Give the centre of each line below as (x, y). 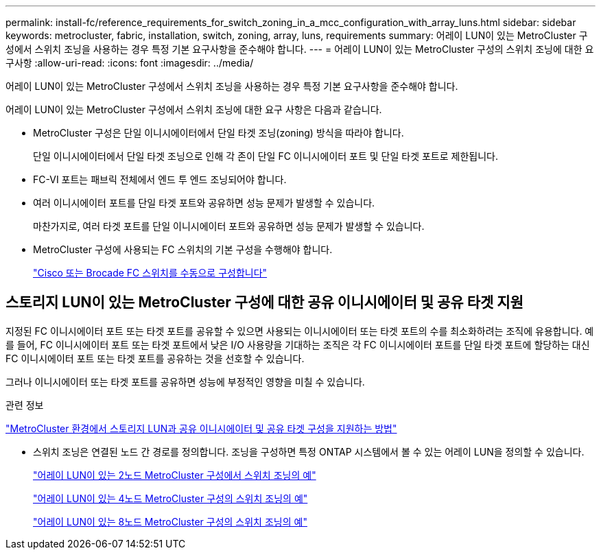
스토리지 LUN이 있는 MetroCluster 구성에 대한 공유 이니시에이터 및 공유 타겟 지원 (264, 303)
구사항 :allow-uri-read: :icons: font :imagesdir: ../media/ (130, 63)
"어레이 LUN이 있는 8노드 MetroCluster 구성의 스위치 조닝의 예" (170, 521)
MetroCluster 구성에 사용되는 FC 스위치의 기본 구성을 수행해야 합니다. (183, 249)
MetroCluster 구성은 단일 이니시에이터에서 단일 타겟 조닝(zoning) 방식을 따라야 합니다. (219, 133)
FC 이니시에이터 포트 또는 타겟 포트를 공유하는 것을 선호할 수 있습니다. (155, 358)
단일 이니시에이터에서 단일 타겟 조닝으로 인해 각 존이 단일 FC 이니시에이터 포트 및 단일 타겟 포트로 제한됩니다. (266, 156)
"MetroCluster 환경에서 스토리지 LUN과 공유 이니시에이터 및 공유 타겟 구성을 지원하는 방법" (201, 428)
